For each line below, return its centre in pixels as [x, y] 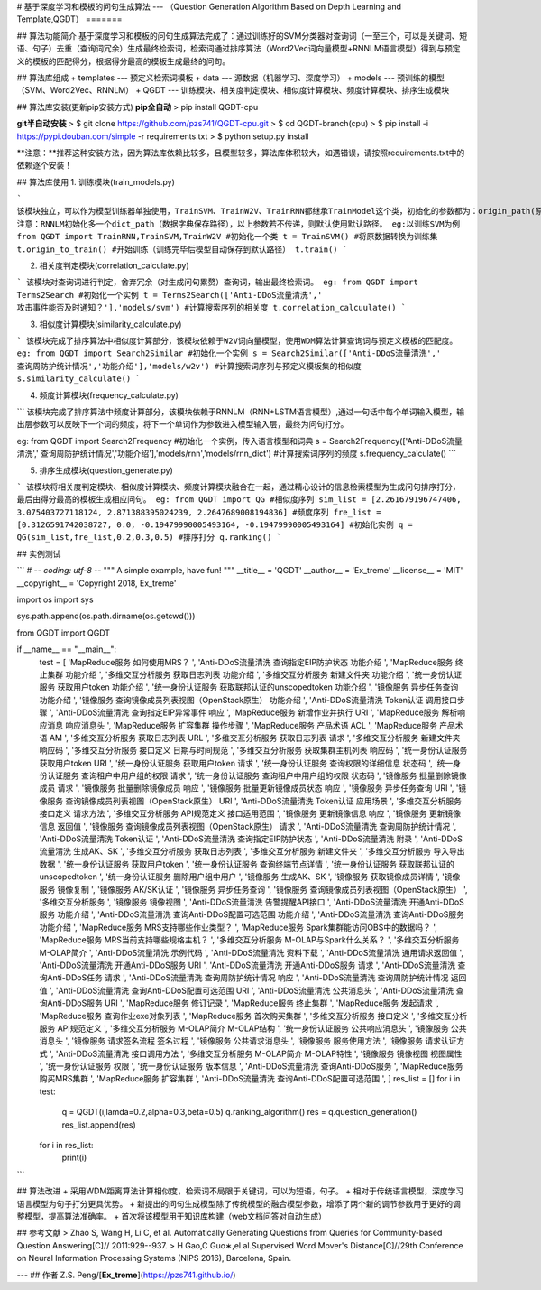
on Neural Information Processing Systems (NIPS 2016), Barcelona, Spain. [154, 1258]
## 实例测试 [39, 553]
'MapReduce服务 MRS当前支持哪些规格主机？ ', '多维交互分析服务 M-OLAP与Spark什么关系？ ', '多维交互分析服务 [249, 940]
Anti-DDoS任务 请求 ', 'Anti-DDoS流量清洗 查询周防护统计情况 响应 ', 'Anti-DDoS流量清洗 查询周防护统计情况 [248, 978]
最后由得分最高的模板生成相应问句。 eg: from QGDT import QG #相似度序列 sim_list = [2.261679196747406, [239, 500]
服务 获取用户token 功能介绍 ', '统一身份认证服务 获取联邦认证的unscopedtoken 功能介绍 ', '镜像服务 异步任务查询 [249, 687]
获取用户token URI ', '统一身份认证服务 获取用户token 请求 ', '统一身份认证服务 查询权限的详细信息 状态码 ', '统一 [246, 763]
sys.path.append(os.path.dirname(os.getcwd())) [106, 616]
